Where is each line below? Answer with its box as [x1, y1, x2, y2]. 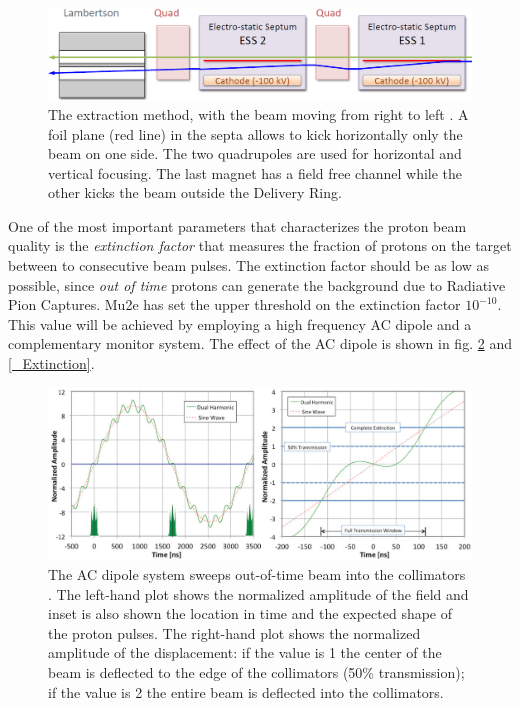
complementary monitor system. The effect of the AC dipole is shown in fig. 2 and [8, 333, 512, 354]
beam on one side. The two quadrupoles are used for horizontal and [48, 143, 462, 164]
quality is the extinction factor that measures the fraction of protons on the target [8, 235, 512, 256]
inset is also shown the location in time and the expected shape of [48, 603, 453, 624]
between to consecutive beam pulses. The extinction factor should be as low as [8, 255, 490, 276]
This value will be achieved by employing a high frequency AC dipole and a [8, 313, 472, 334]
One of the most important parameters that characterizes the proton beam [8, 215, 467, 236]
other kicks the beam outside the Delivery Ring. [48, 182, 342, 203]
